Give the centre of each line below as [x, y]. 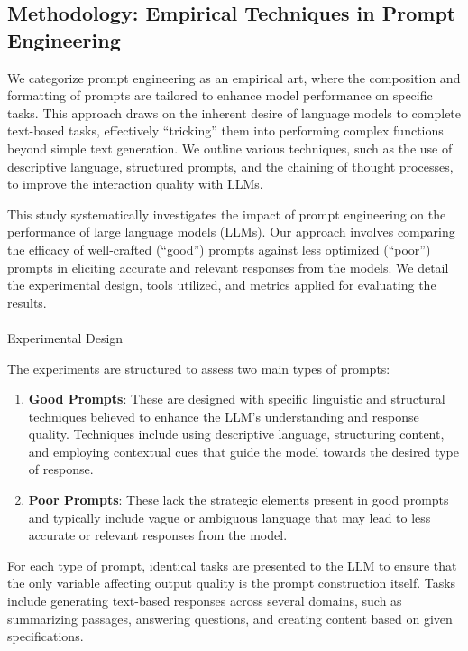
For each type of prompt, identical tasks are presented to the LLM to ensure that [232, 565]
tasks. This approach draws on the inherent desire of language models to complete [234, 112]
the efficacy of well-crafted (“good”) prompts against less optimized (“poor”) [219, 249]
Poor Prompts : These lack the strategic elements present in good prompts [239, 500]
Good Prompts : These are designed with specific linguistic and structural [237, 399]
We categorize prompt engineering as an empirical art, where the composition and [234, 77]
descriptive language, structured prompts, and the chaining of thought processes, [230, 166]
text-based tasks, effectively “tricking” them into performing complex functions [225, 130]
